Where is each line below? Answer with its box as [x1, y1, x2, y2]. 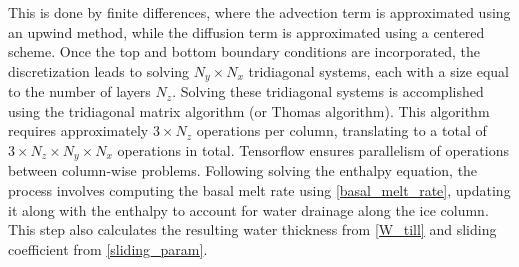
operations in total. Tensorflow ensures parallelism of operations [117, 140, 509, 161]
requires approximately [8, 120, 149, 141]
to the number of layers [8, 81, 151, 102]
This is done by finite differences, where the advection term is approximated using [8, 2, 511, 22]
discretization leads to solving [8, 60, 190, 81]
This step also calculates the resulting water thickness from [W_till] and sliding [8, 219, 497, 240]
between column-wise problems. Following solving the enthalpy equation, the [8, 160, 478, 181]
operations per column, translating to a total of [196, 120, 487, 141]
